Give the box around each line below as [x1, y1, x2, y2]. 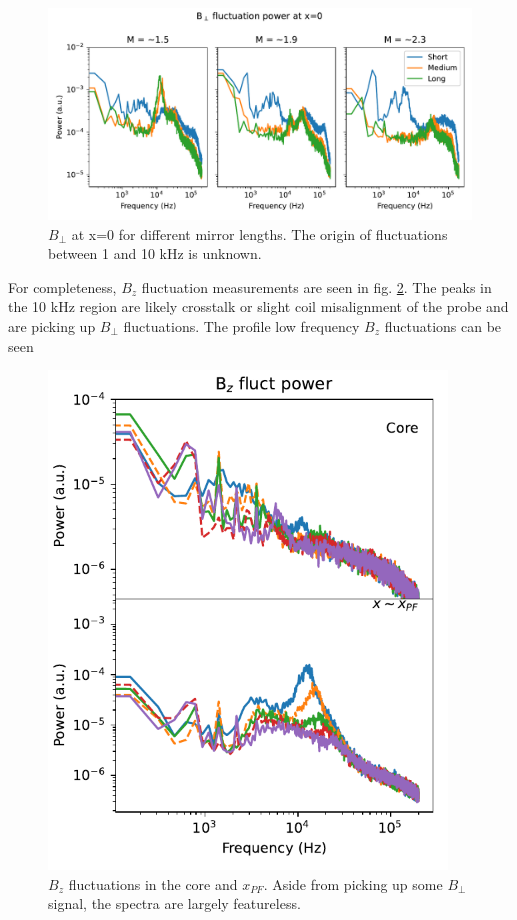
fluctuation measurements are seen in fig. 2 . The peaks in [141, 276, 492, 297]
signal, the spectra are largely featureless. [48, 893, 301, 914]
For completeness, [8, 276, 117, 297]
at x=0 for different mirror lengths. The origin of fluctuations [71, 223, 448, 244]
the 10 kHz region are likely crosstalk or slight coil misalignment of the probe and [8, 296, 509, 317]
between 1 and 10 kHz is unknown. [48, 243, 262, 264]
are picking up [8, 315, 96, 336]
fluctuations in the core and [68, 873, 238, 894]
